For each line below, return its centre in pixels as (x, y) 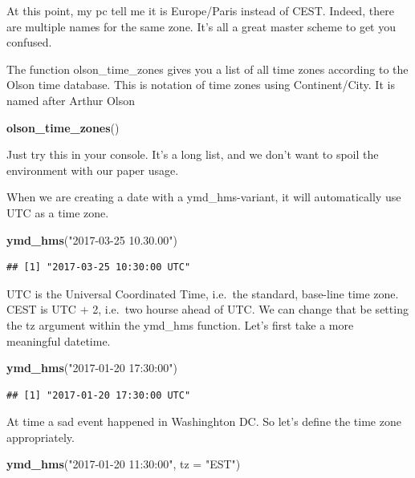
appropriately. (41, 437)
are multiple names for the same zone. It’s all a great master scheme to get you (201, 26)
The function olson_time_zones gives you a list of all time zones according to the (207, 69)
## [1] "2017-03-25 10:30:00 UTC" (99, 267)
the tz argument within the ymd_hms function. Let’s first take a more (180, 324)
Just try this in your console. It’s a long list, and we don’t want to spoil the (193, 154)
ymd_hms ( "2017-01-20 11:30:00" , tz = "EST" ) (124, 464)
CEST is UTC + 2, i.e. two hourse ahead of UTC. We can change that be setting (207, 309)
